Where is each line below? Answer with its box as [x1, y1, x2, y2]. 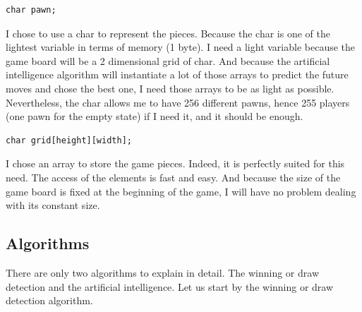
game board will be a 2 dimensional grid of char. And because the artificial [6, 53, 330, 68]
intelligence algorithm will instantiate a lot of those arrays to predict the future [6, 67, 349, 82]
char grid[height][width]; [6, 135, 132, 145]
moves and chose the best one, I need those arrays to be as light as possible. [6, 80, 334, 95]
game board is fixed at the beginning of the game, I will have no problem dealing [6, 184, 356, 198]
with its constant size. [6, 198, 100, 212]
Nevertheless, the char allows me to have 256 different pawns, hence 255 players [6, 95, 350, 109]
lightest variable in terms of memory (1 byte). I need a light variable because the [6, 40, 356, 54]
